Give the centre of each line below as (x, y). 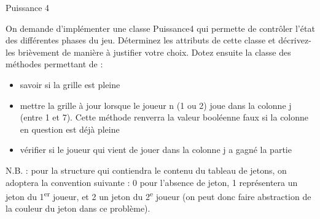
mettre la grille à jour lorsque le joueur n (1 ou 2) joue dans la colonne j (156, 105)
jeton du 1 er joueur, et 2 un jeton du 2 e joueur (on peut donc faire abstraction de (158, 195)
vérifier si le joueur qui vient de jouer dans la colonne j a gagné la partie (156, 150)
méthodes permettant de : (54, 64)
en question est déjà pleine (70, 129)
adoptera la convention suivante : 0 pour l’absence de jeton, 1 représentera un (152, 182)
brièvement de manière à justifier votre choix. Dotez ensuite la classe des (154, 52)
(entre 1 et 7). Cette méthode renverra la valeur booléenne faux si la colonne (164, 117)
